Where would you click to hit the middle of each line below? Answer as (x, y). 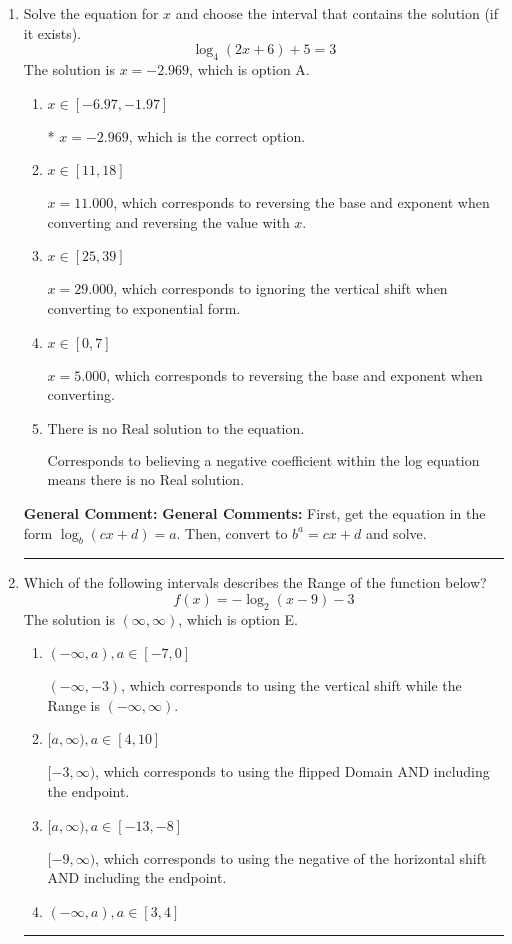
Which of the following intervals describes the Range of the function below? (255, 582)
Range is (73, 704)
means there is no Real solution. (146, 479)
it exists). (52, 32)
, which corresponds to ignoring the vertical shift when (280, 288)
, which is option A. (249, 68)
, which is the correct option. (217, 135)
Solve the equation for (91, 13)
